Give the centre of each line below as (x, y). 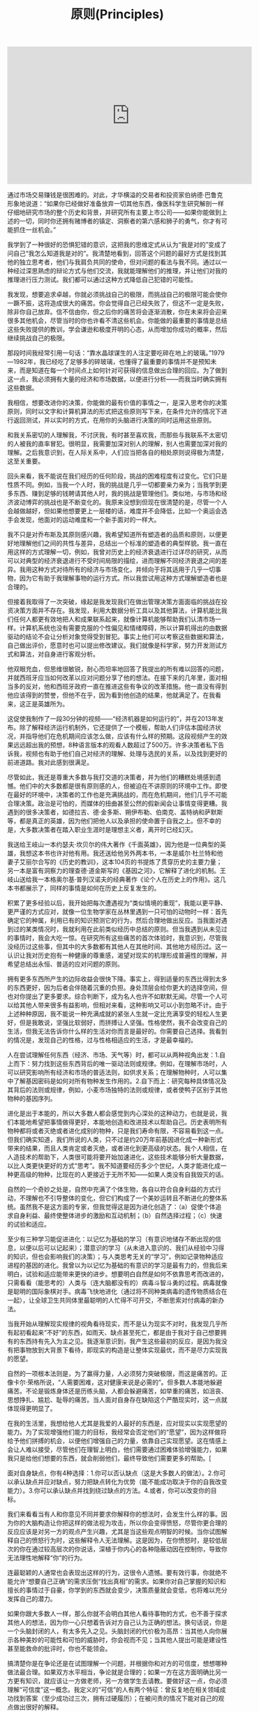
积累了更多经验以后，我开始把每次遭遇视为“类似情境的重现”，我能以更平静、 (117, 903)
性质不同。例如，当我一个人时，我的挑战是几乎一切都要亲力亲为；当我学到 (114, 485)
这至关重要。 (25, 461)
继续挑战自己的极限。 (38, 338)
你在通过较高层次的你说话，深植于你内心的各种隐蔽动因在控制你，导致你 (123, 1549)
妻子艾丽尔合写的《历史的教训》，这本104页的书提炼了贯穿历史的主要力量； (115, 862)
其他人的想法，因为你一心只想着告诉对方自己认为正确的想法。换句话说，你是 (117, 1623)
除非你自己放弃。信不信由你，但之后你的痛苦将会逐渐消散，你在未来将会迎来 (117, 312)
